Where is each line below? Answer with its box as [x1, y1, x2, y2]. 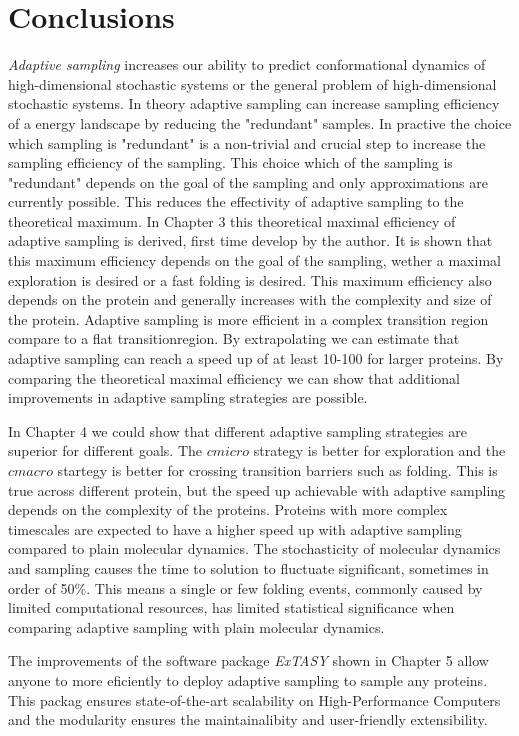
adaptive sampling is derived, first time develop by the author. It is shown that [8, 230, 493, 251]
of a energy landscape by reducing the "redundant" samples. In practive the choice [8, 112, 512, 133]
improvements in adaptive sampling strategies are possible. [8, 387, 368, 408]
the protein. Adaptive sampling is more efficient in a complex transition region [8, 308, 489, 329]
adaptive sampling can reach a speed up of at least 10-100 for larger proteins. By [8, 348, 504, 369]
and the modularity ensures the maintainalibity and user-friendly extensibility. [8, 709, 488, 730]
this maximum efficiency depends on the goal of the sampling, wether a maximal [8, 250, 501, 271]
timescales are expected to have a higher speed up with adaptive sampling [8, 518, 462, 539]
